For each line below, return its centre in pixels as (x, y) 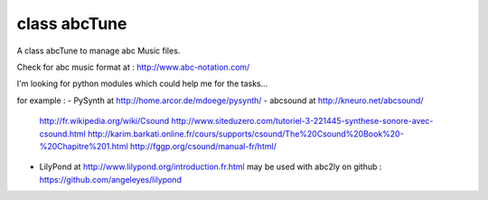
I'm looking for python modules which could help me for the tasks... (142, 84)
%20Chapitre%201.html (84, 146)
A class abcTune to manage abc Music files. (99, 51)
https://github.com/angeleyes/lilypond (111, 179)
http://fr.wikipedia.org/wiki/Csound (104, 121)
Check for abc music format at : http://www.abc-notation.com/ (133, 67)
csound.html (62, 133)
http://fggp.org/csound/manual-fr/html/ (203, 146)
